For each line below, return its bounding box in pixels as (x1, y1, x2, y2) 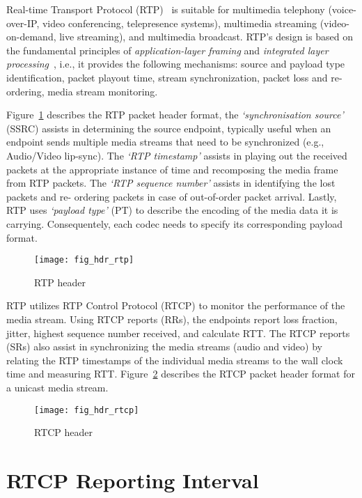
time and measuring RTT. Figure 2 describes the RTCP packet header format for (6, 366, 355, 381)
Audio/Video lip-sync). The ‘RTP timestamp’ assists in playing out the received (6, 148, 347, 162)
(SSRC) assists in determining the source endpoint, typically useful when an (6, 120, 331, 135)
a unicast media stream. (6, 380, 109, 394)
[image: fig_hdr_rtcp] (34, 405, 139, 415)
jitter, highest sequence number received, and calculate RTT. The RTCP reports (6, 325, 350, 340)
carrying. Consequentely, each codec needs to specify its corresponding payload (6, 216, 343, 231)
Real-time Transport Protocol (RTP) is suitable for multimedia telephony (6, 2, 325, 16)
